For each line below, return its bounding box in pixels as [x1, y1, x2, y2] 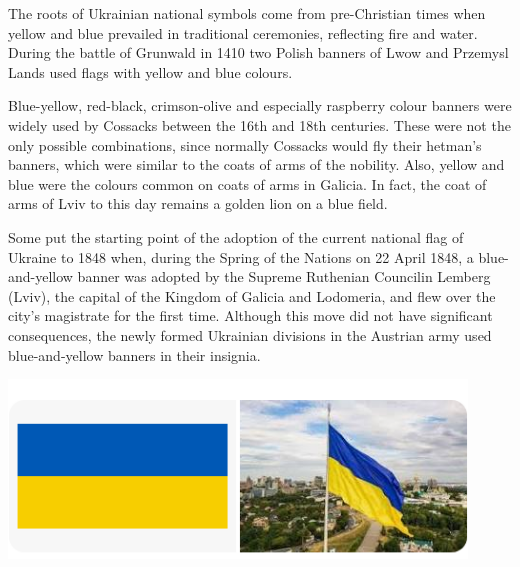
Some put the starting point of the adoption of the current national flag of [8, 226, 464, 247]
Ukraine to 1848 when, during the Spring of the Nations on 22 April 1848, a [8, 246, 474, 267]
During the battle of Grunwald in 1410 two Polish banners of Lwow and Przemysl [8, 42, 509, 63]
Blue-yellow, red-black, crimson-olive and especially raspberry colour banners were [8, 95, 512, 116]
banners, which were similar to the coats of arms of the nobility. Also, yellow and [8, 154, 505, 175]
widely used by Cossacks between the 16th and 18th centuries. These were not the [8, 114, 511, 135]
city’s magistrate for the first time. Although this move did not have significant [8, 305, 493, 326]
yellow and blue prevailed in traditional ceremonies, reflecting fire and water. [8, 22, 478, 43]
